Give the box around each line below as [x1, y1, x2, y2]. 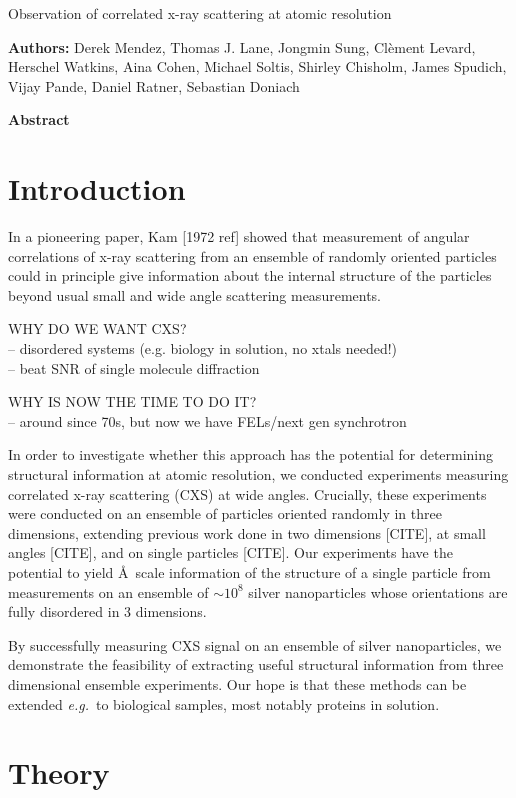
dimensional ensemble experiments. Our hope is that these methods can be [8, 673, 467, 694]
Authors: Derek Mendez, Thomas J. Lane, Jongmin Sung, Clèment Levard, [8, 36, 476, 57]
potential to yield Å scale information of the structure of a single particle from [8, 562, 491, 582]
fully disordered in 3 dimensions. [8, 601, 207, 622]
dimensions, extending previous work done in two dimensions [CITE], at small [8, 522, 486, 543]
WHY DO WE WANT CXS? [8, 318, 187, 339]
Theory [8, 752, 110, 793]
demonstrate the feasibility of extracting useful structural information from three [8, 654, 504, 675]
